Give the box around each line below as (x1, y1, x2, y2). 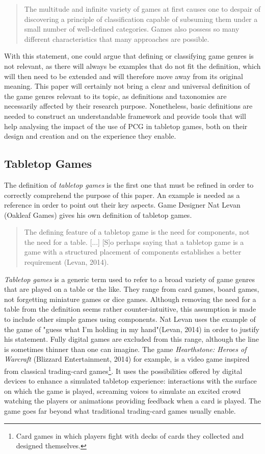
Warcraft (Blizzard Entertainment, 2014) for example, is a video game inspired (4, 354, 250, 364)
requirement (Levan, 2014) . (24, 257, 109, 267)
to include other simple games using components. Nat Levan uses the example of (4, 314, 256, 324)
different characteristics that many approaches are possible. (24, 33, 209, 44)
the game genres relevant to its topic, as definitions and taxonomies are (4, 90, 227, 101)
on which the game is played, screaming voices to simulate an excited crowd (4, 385, 241, 396)
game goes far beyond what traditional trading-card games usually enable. (4, 406, 236, 416)
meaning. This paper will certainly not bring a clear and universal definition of (4, 81, 250, 91)
